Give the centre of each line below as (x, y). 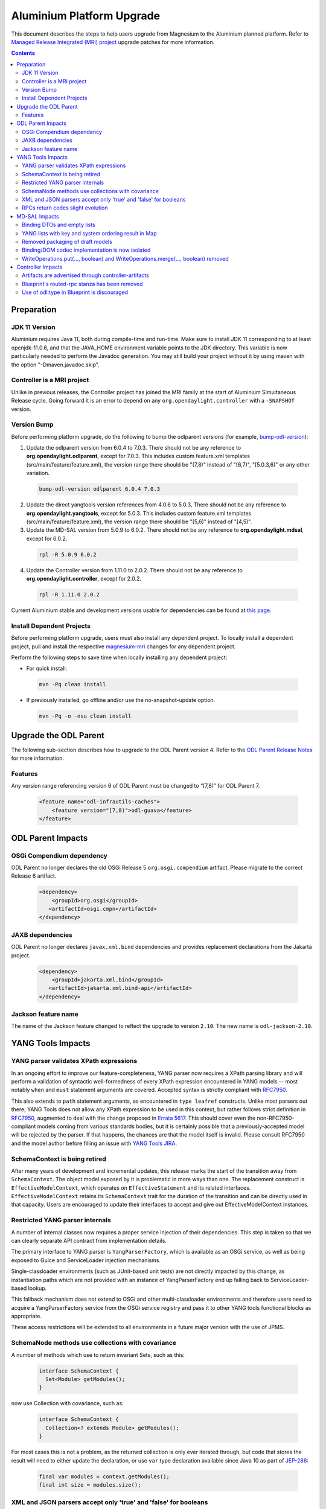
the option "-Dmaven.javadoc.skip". (55, 365)
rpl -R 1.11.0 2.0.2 (69, 595)
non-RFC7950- (276, 1118)
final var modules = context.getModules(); (104, 1476)
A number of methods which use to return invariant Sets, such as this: (98, 1354)
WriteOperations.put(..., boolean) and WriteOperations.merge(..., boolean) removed (125, 258)
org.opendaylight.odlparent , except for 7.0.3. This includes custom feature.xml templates (138, 456)
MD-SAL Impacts (38, 216)
